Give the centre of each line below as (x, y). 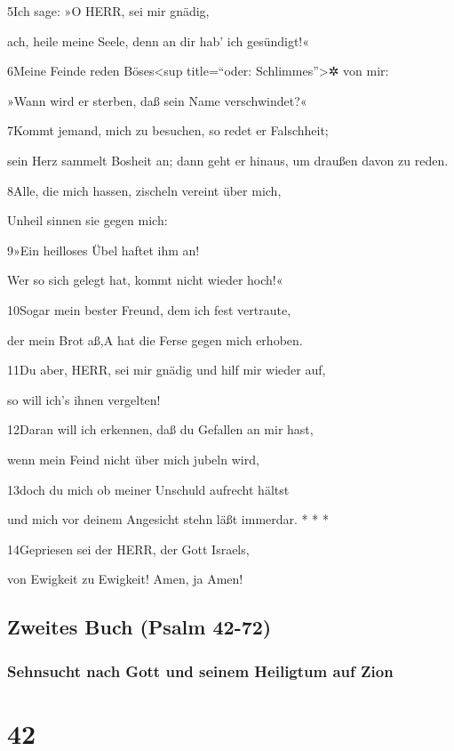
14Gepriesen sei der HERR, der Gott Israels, (128, 549)
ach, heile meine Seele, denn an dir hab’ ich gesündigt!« (159, 40)
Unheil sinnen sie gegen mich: (88, 220)
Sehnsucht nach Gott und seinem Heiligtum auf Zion (200, 670)
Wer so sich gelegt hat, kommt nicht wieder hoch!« (145, 280)
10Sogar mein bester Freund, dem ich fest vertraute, (149, 309)
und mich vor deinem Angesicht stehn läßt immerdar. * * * (168, 519)
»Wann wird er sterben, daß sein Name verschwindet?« (157, 100)
